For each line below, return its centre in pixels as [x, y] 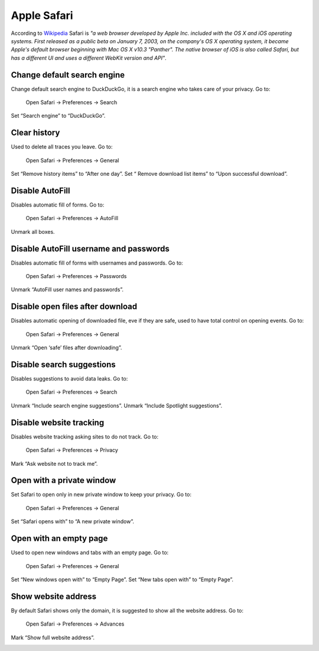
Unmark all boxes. [33, 231]
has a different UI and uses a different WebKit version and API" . [89, 58]
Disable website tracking [58, 422]
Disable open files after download [74, 307]
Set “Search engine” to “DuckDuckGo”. [58, 116]
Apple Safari [42, 15]
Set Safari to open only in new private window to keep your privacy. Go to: [101, 495]
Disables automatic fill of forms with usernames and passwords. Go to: [97, 263]
